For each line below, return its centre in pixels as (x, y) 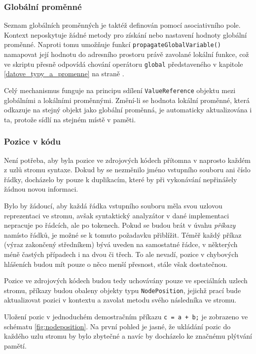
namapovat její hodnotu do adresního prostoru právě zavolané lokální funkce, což (127, 54)
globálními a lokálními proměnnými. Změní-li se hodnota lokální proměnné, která (127, 100)
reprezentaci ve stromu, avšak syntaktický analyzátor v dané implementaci (117, 215)
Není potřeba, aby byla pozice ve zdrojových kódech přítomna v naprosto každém (127, 160)
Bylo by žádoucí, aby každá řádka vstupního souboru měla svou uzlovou (113, 205)
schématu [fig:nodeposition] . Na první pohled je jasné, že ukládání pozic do (117, 326)
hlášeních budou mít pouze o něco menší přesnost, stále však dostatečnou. (116, 264)
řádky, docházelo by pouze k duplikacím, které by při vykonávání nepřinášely (121, 179)
